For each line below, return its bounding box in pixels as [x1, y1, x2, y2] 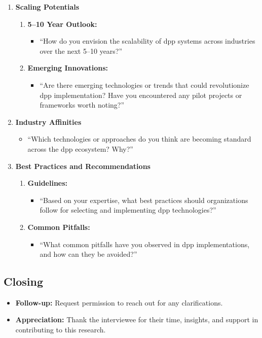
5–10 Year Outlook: [27, 18, 97, 29]
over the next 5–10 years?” [40, 45, 123, 56]
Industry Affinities [15, 116, 82, 127]
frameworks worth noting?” [40, 99, 125, 110]
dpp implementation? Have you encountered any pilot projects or [40, 89, 242, 100]
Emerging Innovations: [27, 62, 108, 73]
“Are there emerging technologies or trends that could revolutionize [40, 79, 249, 90]
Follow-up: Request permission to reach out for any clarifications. [15, 297, 223, 308]
